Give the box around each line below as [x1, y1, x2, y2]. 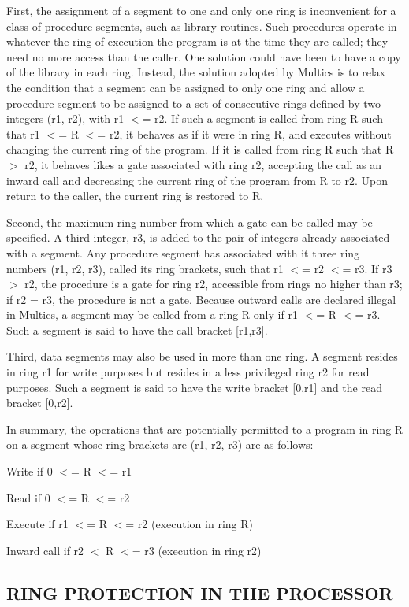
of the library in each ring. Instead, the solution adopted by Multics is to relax [6, 64, 386, 80]
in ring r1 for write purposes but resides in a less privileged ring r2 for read [6, 364, 370, 380]
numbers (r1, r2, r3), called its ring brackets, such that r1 [6, 260, 284, 276]
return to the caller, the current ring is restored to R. [6, 187, 264, 204]
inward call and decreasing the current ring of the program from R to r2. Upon [6, 172, 389, 188]
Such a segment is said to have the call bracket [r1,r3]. [6, 321, 268, 338]
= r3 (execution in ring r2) [132, 542, 262, 558]
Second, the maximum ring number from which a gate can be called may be [6, 213, 373, 230]
